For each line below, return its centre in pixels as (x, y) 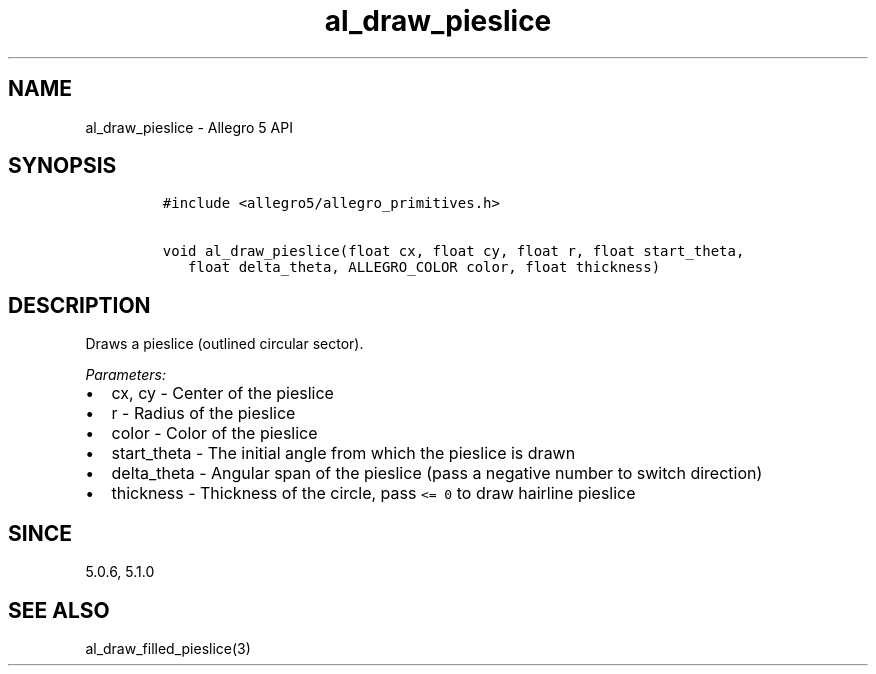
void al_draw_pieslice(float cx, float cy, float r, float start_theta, (453, 251)
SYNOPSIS (62, 166)
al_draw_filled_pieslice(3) (168, 648)
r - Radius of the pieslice (203, 413)
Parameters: (126, 375)
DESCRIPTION (79, 305)
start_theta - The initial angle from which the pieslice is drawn (343, 453)
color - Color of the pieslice (214, 433)
